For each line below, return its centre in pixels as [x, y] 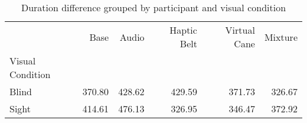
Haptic [183, 30]
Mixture [281, 37]
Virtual [240, 30]
